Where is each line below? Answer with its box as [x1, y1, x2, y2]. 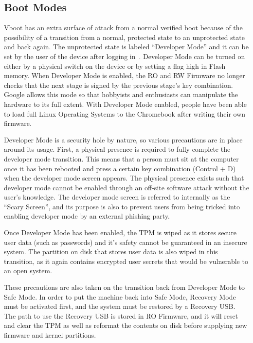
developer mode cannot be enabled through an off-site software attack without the [4, 182, 249, 192]
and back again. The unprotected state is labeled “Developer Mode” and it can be [4, 41, 249, 52]
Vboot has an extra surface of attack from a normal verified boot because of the [4, 22, 243, 33]
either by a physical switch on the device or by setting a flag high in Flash [4, 61, 226, 71]
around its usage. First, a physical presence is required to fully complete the [4, 144, 231, 154]
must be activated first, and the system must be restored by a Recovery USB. [4, 301, 235, 311]
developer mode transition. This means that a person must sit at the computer [4, 153, 239, 163]
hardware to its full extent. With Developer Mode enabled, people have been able [4, 99, 247, 109]
